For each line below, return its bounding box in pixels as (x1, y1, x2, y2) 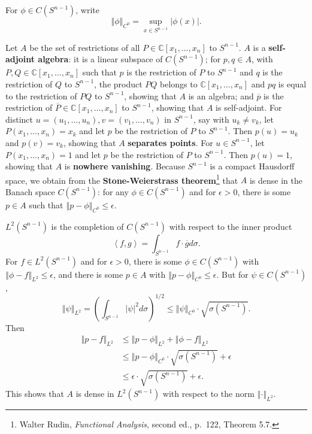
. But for (216, 268, 249, 280)
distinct (5, 113, 33, 125)
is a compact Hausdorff (210, 160, 295, 172)
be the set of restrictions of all (29, 41, 140, 53)
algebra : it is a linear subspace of (38, 53, 163, 65)
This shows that (5, 387, 64, 400)
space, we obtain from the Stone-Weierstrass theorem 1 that (5, 172, 238, 186)
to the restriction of (5, 89, 77, 102)
